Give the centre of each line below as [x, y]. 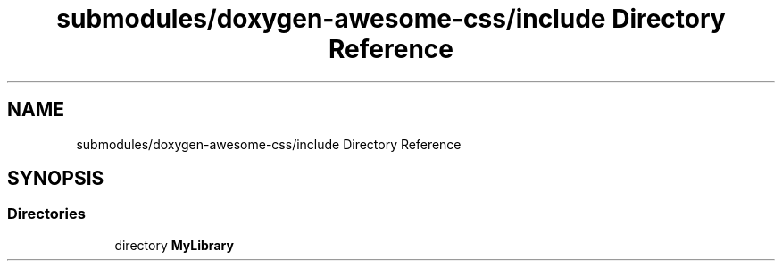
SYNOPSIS [56, 179]
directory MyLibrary [174, 245]
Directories [46, 214]
